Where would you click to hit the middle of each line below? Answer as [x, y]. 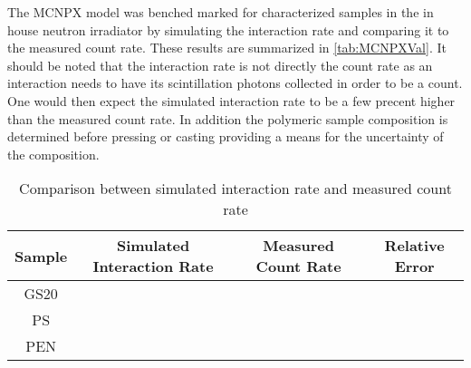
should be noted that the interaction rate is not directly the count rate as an [220, 65]
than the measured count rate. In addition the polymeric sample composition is [228, 118]
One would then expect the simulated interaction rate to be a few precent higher [231, 100]
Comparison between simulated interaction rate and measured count [235, 189]
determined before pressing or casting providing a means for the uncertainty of [226, 136]
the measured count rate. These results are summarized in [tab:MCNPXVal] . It [227, 48]
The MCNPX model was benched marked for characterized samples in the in [221, 12]
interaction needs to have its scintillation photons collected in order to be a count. [235, 83]
